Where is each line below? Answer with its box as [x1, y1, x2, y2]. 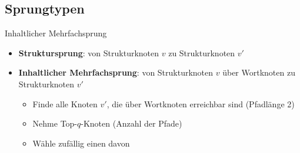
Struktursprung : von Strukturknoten [18, 46, 159, 59]
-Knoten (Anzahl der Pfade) [81, 117, 182, 130]
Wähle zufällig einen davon [32, 137, 130, 149]
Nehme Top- [32, 117, 78, 130]
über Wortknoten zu [222, 66, 295, 79]
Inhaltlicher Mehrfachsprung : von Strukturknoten [18, 66, 214, 79]
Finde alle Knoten [32, 97, 98, 110]
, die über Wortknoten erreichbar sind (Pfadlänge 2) [106, 97, 295, 110]
